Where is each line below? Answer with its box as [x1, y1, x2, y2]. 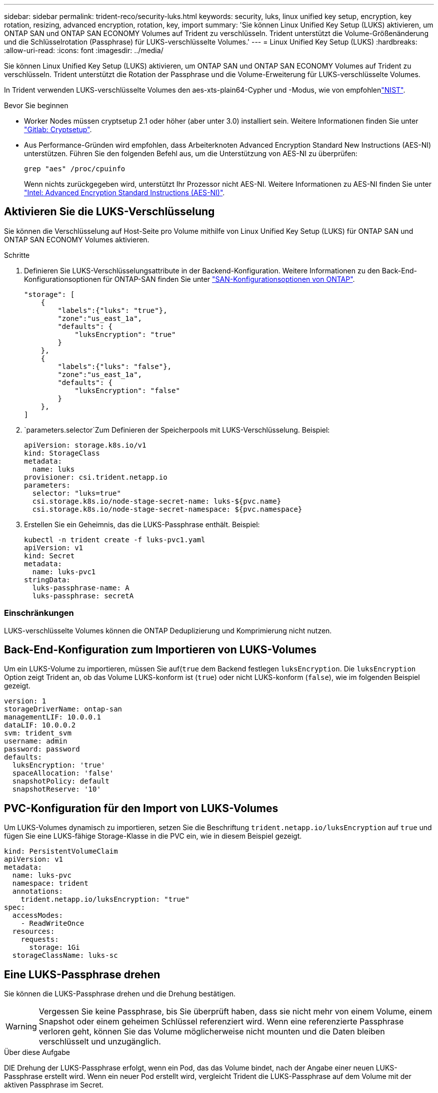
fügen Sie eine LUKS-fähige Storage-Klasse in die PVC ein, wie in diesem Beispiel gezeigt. [4, 832, 302, 841]
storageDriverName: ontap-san [4, 705, 122, 713]
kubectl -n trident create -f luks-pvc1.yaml [24, 535, 205, 544]
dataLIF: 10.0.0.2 [4, 721, 76, 730]
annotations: [12, 887, 63, 896]
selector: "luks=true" [32, 489, 121, 497]
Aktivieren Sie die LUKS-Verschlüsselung [4, 205, 215, 218]
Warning [5, 1021, 37, 1032]
